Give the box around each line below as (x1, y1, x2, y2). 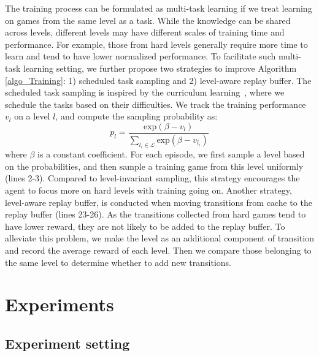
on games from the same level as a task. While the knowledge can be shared (5, 13, 291, 26)
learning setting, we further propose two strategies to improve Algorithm (23, 61, 297, 74)
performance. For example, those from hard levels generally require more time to (5, 37, 308, 50)
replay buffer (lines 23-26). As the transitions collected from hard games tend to (5, 208, 306, 221)
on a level (14, 110, 50, 123)
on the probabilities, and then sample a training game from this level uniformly (5, 159, 304, 172)
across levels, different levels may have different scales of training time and (5, 26, 285, 39)
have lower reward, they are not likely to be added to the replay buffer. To (5, 219, 285, 232)
